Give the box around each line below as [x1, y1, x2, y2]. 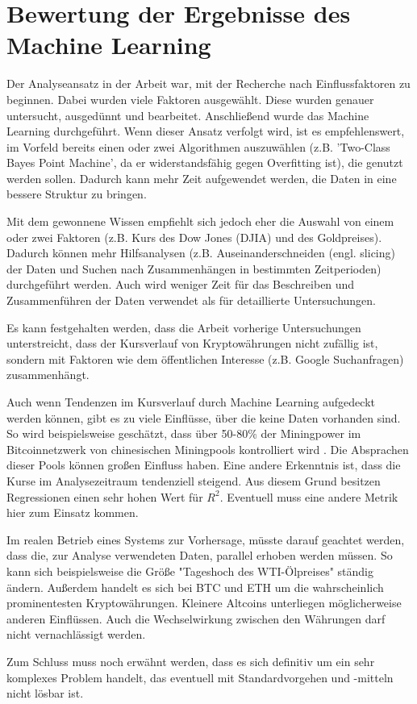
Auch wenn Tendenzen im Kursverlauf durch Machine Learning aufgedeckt [6, 394, 376, 410]
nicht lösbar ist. [6, 685, 84, 702]
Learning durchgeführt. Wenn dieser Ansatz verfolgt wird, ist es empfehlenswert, [6, 123, 405, 140]
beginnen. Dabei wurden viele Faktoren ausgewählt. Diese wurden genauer [6, 90, 374, 107]
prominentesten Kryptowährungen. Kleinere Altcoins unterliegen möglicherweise [6, 594, 402, 611]
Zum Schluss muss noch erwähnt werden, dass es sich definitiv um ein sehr [6, 652, 375, 669]
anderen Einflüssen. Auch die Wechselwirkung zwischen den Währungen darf [6, 610, 386, 627]
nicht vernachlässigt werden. [6, 626, 146, 643]
